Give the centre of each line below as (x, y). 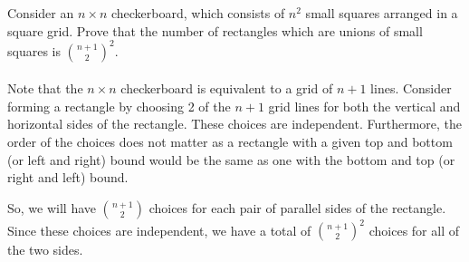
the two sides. (45, 250)
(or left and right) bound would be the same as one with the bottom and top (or (231, 159)
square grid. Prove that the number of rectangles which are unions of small (215, 30)
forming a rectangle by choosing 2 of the (119, 106)
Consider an (41, 13)
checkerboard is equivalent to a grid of (227, 88)
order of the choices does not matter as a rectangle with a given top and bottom (230, 142)
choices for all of (414, 230)
